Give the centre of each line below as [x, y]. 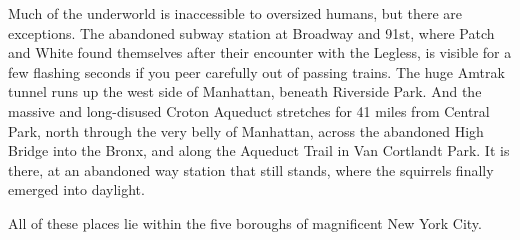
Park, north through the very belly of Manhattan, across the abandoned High [246, 130]
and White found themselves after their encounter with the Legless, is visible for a [260, 52]
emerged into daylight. [76, 189]
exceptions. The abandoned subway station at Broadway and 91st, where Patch [251, 32]
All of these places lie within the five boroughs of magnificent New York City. [245, 222]
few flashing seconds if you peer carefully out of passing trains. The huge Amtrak [256, 71]
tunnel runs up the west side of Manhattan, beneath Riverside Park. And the [245, 91]
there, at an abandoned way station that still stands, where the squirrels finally [251, 169]
